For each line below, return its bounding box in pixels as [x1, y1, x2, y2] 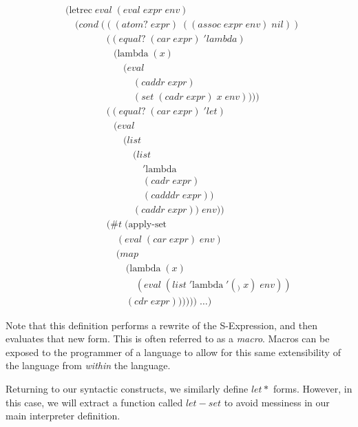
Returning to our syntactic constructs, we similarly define [6, 382, 249, 396]
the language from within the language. [6, 358, 171, 373]
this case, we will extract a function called [6, 395, 183, 409]
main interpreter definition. [6, 408, 120, 423]
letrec [69, 6, 92, 16]
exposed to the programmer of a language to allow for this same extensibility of [6, 344, 341, 359]
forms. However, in [273, 382, 352, 396]
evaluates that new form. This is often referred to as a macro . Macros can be [6, 331, 330, 346]
